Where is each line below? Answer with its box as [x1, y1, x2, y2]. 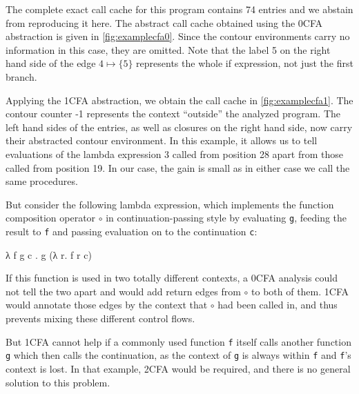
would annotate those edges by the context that [6, 297, 208, 312]
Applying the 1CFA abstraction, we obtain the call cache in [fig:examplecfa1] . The [6, 92, 353, 107]
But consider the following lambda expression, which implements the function [6, 197, 334, 211]
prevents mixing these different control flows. [6, 311, 195, 325]
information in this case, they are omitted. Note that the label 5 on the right [6, 42, 331, 57]
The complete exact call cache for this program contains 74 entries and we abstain [6, 2, 353, 16]
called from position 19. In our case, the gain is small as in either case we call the [6, 160, 350, 175]
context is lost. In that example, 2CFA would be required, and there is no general [6, 361, 351, 375]
